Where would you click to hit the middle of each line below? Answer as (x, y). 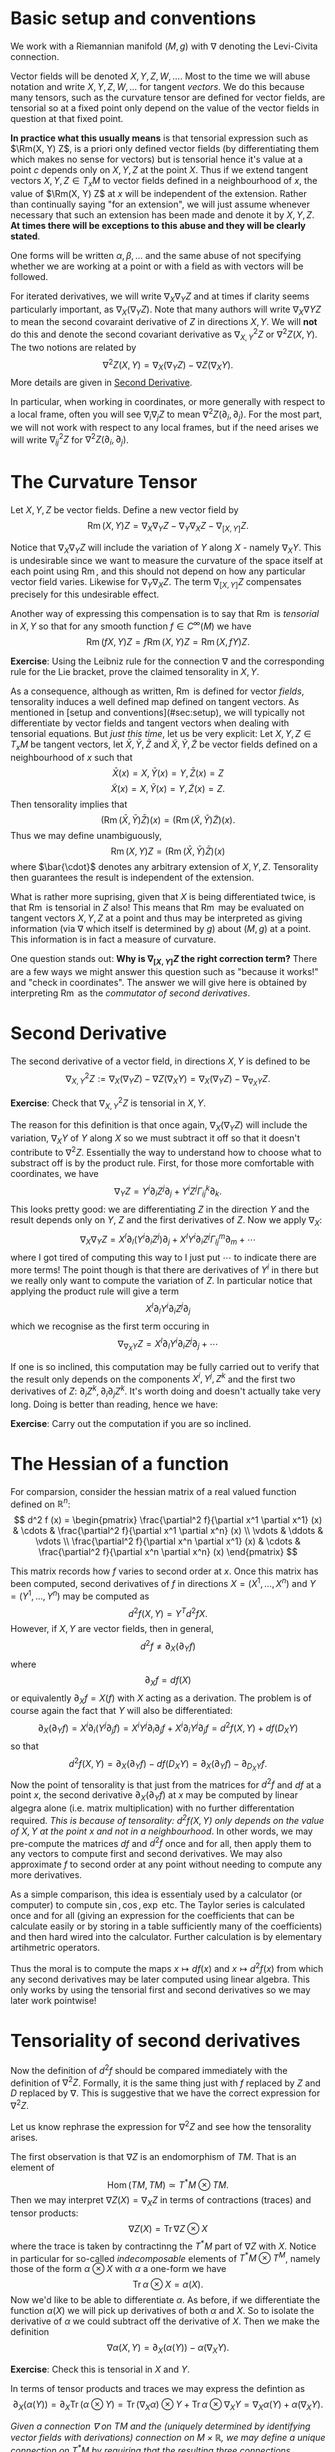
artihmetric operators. (55, 1948)
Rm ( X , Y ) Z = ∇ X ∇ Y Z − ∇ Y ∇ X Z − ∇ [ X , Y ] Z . (168, 527)
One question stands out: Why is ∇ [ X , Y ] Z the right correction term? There (164, 959)
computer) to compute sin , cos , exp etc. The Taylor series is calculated (158, 1905)
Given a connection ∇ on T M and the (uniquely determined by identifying (160, 2426)
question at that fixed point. (67, 118)
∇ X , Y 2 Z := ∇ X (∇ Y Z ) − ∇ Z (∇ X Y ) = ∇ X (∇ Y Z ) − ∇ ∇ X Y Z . (168, 1079)
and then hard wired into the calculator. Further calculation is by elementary (166, 1937)
